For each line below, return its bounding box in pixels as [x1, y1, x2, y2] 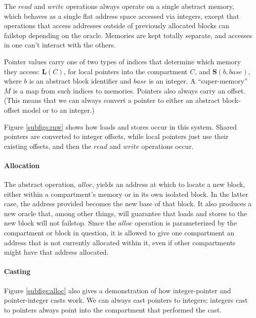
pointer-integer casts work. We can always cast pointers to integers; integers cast [4, 295, 248, 305]
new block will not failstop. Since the [4, 218, 116, 228]
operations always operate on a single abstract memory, [66, 1, 234, 11]
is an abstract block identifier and [29, 76, 131, 86]
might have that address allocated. [4, 247, 109, 257]
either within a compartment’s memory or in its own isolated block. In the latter [4, 188, 248, 199]
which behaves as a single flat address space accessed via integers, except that [4, 10, 239, 21]
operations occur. [141, 140, 194, 151]
